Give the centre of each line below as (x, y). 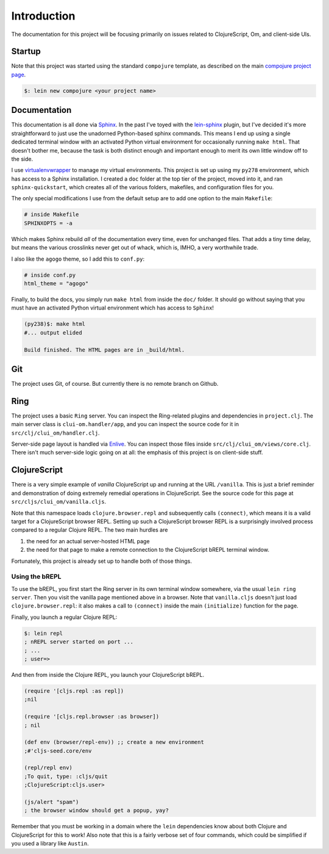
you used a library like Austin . (50, 844)
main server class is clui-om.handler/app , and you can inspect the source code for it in (125, 424)
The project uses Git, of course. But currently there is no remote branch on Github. (115, 384)
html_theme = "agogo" (56, 283)
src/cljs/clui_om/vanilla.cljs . (59, 502)
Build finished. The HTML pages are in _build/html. (104, 350)
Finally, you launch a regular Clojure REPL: (64, 617)
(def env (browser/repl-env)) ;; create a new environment (114, 742)
